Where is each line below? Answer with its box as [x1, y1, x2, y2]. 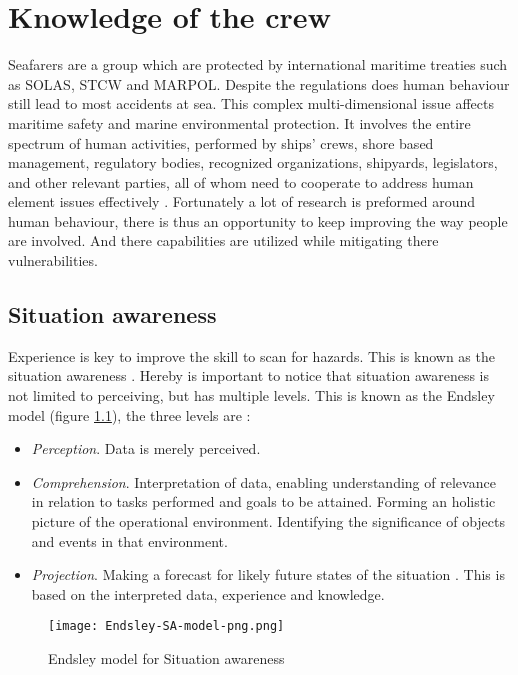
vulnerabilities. [8, 250, 98, 271]
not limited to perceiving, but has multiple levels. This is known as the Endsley [8, 385, 495, 406]
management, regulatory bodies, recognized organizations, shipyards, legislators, [8, 152, 498, 173]
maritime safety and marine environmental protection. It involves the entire [8, 112, 471, 133]
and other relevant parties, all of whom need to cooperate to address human [8, 171, 474, 192]
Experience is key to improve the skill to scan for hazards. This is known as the [8, 345, 495, 366]
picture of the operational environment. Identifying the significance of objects [31, 511, 505, 532]
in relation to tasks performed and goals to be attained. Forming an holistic [31, 491, 496, 512]
